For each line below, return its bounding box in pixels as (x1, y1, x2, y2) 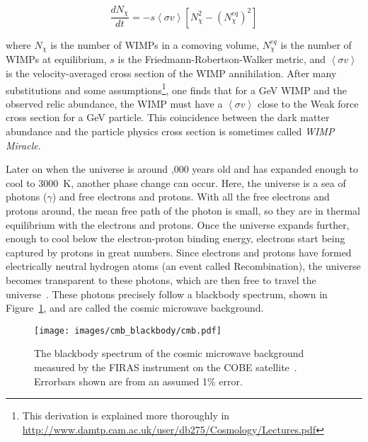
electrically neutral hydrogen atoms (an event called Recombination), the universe (6, 259, 361, 273)
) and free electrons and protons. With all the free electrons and (52, 189, 330, 204)
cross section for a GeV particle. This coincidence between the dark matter (6, 110, 330, 125)
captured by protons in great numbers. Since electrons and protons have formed (6, 244, 352, 259)
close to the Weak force (258, 96, 359, 110)
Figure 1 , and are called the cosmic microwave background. (6, 300, 264, 315)
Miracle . (6, 137, 41, 152)
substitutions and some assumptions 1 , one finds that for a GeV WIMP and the (6, 80, 347, 97)
